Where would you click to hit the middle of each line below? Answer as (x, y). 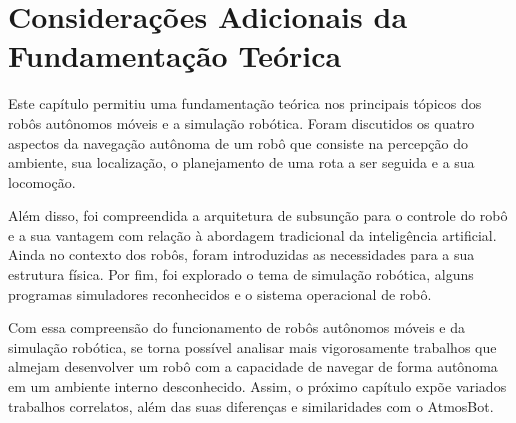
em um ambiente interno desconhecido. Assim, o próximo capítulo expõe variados (257, 386)
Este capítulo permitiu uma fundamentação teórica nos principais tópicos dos (245, 103)
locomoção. (42, 181)
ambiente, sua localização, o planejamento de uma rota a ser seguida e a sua (241, 162)
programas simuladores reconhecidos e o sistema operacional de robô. (220, 293)
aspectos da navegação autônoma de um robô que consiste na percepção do (238, 142)
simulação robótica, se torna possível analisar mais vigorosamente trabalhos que (252, 346)
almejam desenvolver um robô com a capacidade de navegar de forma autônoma (253, 366)
